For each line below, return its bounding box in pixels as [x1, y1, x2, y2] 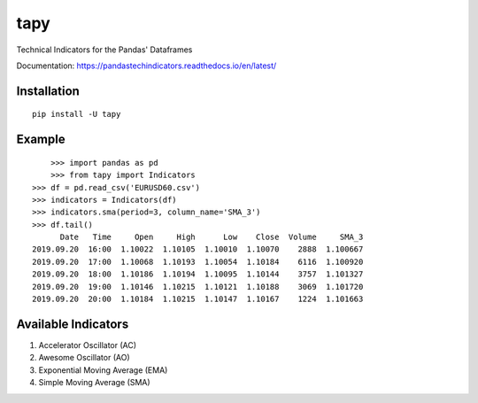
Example [16, 132, 66, 147]
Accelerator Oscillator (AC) [38, 339, 137, 350]
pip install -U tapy [32, 109, 121, 120]
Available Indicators [16, 316, 129, 331]
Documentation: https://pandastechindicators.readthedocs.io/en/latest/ [16, 60, 277, 71]
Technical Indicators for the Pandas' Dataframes [16, 44, 193, 55]
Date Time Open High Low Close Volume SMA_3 [59, 232, 364, 243]
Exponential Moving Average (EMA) [38, 364, 168, 376]
